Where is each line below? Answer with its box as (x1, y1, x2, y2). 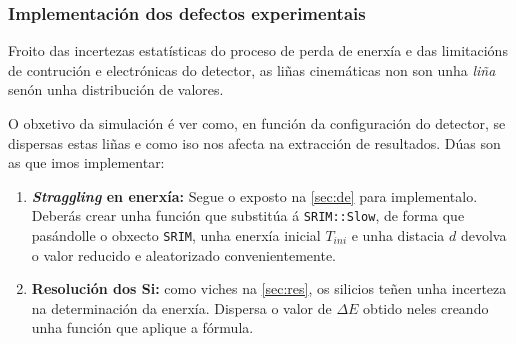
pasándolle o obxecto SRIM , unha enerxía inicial (31, 225, 321, 246)
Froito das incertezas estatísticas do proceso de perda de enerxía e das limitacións (8, 40, 508, 61)
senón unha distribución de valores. (8, 79, 224, 100)
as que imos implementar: (8, 152, 165, 173)
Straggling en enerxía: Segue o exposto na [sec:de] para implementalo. (31, 185, 478, 206)
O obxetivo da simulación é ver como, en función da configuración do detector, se (8, 113, 506, 133)
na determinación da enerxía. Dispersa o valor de (31, 297, 332, 318)
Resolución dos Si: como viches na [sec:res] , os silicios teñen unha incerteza (31, 278, 507, 299)
